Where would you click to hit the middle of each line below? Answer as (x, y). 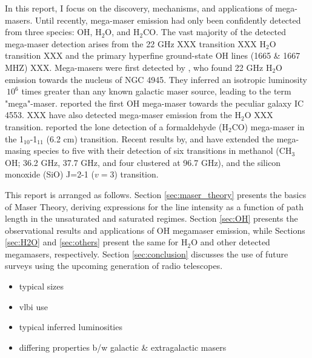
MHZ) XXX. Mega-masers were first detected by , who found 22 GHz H (139, 67)
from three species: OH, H (53, 32)
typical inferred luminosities (71, 327)
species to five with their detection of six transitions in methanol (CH (163, 151)
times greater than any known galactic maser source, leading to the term (156, 91)
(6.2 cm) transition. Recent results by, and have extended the (160, 138)
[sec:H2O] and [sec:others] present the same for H (96, 242)
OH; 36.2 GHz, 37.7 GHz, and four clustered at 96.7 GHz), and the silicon (143, 162)
